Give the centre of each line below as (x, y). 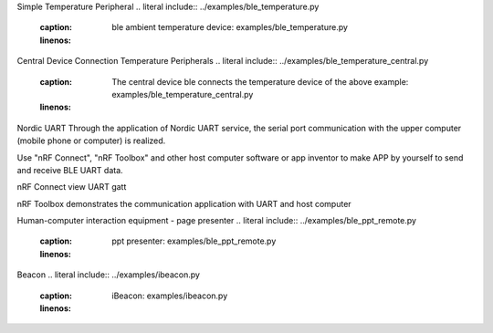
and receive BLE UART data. (70, 170)
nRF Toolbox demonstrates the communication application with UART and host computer (184, 203)
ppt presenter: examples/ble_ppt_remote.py (194, 241)
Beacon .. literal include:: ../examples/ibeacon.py (109, 275)
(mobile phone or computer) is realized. (91, 140)
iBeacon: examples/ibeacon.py (170, 296)
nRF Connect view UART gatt (72, 187)
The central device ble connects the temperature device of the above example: (260, 81)
